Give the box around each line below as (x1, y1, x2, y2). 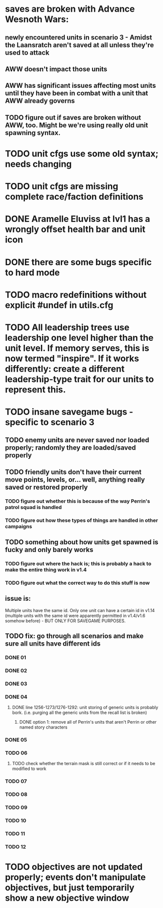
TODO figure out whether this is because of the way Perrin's (5, 497, 150, 504)
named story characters (19, 724, 68, 730)
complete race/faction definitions (5, 191, 144, 202)
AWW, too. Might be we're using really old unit (5, 121, 148, 129)
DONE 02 (5, 667, 28, 674)
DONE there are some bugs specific (5, 257, 152, 268)
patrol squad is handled (5, 504, 62, 511)
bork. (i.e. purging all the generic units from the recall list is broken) (12, 710, 147, 715)
